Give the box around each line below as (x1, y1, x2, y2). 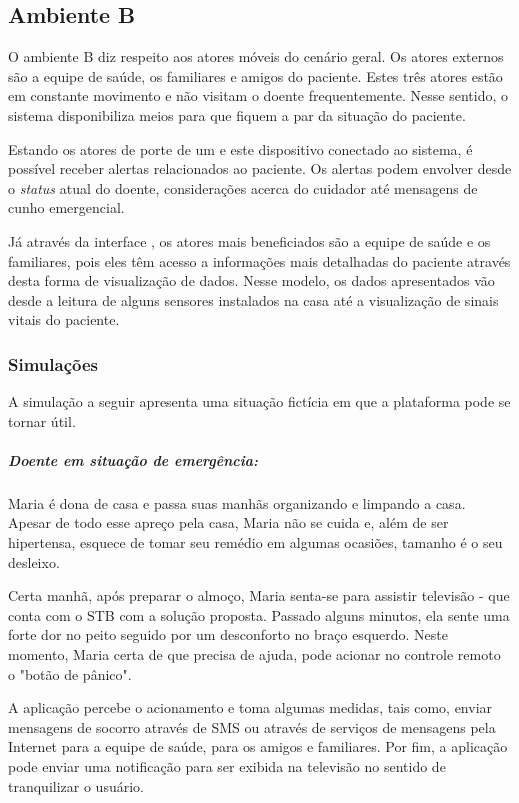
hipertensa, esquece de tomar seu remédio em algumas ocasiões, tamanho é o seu (8, 532, 503, 553)
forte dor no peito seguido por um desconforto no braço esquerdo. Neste (8, 624, 448, 645)
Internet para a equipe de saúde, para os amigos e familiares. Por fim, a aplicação (8, 736, 508, 757)
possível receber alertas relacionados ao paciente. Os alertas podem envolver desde (8, 158, 512, 179)
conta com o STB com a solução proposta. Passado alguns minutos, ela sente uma (8, 604, 510, 625)
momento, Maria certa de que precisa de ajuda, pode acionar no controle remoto (8, 644, 501, 665)
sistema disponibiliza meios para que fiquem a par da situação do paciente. (8, 104, 466, 125)
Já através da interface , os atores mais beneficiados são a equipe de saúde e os (8, 230, 491, 251)
